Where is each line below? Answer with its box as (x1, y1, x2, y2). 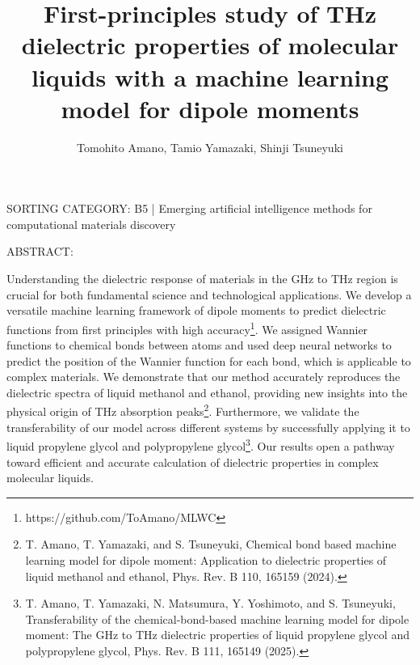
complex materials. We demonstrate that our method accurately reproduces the (6, 368, 401, 385)
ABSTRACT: (6, 243, 73, 260)
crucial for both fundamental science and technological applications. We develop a (6, 286, 412, 303)
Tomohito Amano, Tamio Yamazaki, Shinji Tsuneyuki (77, 138, 343, 155)
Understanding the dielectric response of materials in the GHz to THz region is (6, 270, 398, 287)
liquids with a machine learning (31, 60, 389, 93)
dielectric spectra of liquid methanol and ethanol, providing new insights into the (6, 383, 408, 400)
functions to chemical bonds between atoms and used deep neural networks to (6, 337, 392, 354)
